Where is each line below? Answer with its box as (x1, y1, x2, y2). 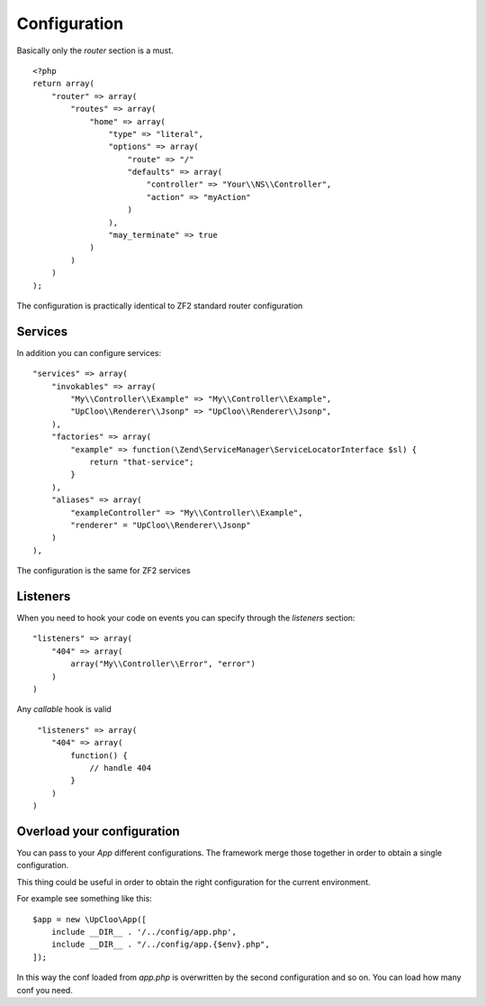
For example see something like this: (16, 893, 152, 904)
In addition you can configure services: (16, 347, 162, 358)
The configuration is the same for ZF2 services (16, 565, 191, 576)
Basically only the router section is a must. (16, 45, 174, 56)
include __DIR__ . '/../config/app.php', (50, 927, 238, 937)
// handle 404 (89, 763, 152, 773)
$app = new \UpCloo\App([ (32, 914, 148, 924)
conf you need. (16, 984, 74, 995)
